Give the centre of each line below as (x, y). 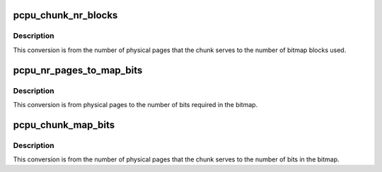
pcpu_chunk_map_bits (64, 124)
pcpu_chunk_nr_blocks (65, 15)
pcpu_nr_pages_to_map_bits (78, 70)
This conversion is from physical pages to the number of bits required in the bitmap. (135, 104)
